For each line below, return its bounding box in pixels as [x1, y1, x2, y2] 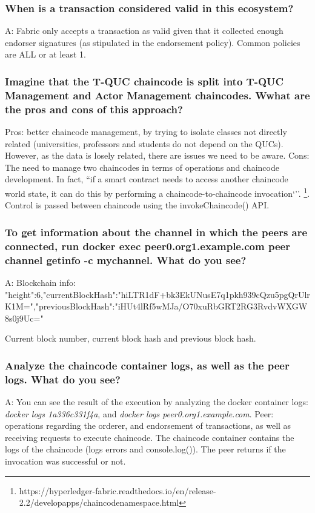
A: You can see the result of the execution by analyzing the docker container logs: [5, 396, 308, 408]
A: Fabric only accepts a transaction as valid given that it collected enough [5, 24, 283, 37]
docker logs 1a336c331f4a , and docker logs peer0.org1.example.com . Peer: [5, 407, 274, 420]
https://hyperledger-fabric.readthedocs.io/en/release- [19, 484, 216, 497]
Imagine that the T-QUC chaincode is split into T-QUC [5, 73, 284, 88]
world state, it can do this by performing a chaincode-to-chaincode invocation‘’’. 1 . [5, 185, 310, 199]
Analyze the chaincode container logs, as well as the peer [5, 357, 290, 372]
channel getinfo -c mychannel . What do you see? [5, 252, 247, 267]
